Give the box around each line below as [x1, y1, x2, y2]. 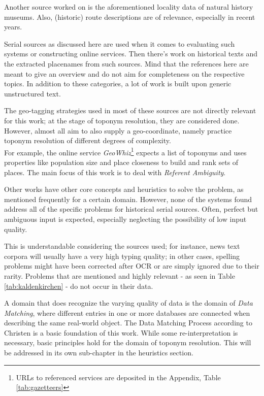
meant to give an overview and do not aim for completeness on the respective [4, 68, 245, 79]
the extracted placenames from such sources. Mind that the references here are [4, 58, 249, 69]
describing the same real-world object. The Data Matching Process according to [4, 317, 252, 328]
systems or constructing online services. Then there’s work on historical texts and [4, 48, 258, 59]
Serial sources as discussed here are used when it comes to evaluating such [4, 38, 235, 49]
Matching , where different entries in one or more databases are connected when [4, 307, 250, 318]
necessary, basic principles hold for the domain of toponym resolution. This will [4, 337, 251, 348]
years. [4, 21, 22, 32]
